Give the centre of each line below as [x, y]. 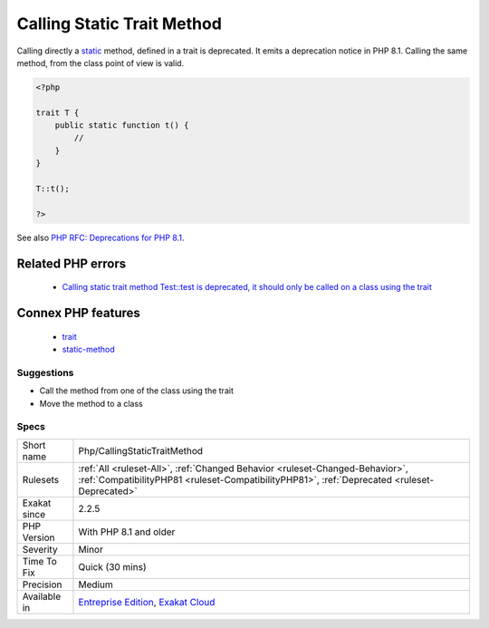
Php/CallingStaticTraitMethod [141, 450]
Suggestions [45, 372]
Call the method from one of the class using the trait [137, 391]
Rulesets [40, 479]
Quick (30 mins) [112, 566]
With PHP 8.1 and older [127, 532]
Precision [42, 585]
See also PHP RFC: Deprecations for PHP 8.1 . [101, 237]
